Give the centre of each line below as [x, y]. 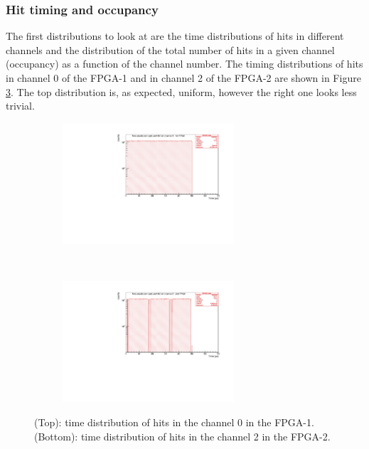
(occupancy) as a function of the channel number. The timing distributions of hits [184, 64]
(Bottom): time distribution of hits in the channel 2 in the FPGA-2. [182, 436]
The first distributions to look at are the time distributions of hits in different [175, 36]
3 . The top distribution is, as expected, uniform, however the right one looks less [181, 91]
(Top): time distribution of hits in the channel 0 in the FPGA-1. [174, 422]
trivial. [20, 106]
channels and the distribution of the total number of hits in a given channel [170, 49]
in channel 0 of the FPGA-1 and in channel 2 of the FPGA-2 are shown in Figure [183, 78]
